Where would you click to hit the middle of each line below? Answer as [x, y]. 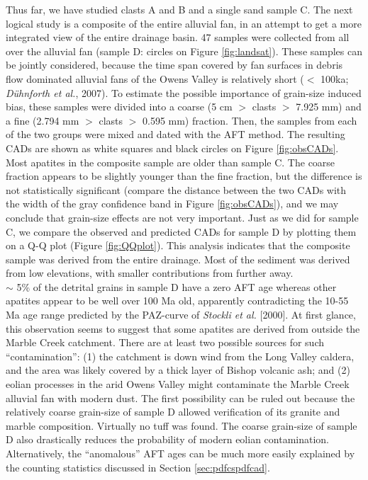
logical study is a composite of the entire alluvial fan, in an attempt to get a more [184, 23]
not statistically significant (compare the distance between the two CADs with [176, 189]
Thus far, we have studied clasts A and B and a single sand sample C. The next [179, 9]
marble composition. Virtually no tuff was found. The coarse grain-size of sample [182, 425]
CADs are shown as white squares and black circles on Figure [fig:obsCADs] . [172, 148]
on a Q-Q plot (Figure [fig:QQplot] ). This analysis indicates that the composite [178, 245]
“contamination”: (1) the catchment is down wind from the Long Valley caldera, [180, 356]
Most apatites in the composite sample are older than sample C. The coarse [171, 162]
